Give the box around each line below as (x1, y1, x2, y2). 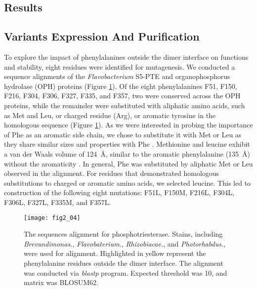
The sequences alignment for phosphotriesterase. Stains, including (24, 229, 223, 239)
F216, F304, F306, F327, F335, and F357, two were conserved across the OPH (4, 90, 241, 101)
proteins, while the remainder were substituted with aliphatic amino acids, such (4, 100, 245, 110)
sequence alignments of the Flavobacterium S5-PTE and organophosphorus (4, 71, 230, 82)
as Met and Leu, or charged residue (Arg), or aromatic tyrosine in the (4, 110, 216, 120)
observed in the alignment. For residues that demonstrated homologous (4, 168, 219, 178)
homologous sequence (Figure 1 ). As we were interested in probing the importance (4, 120, 253, 130)
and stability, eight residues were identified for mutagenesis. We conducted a (4, 61, 235, 72)
